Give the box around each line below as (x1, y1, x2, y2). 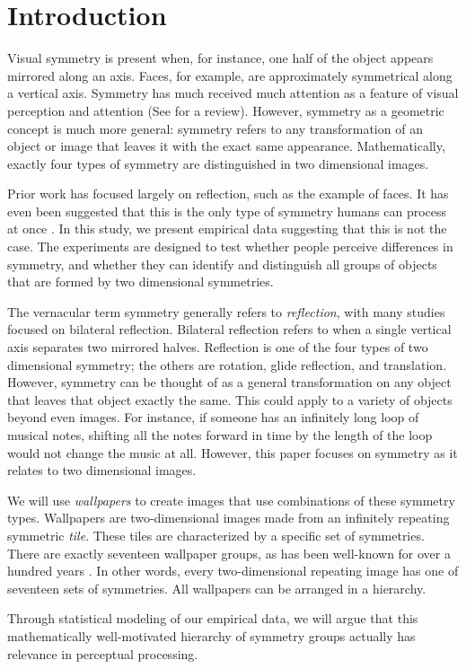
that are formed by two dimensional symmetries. (7, 272, 274, 291)
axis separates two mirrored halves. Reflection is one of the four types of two (7, 338, 428, 357)
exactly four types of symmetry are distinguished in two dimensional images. (7, 154, 429, 172)
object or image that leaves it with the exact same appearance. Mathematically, (7, 136, 445, 155)
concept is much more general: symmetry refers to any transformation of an (7, 119, 423, 137)
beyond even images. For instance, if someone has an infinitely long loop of (7, 408, 419, 427)
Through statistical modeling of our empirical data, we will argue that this (7, 609, 418, 628)
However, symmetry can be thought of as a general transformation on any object (7, 373, 452, 392)
